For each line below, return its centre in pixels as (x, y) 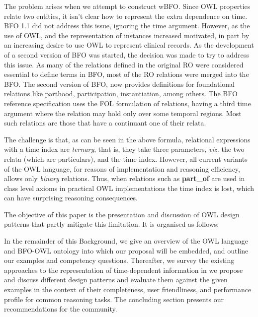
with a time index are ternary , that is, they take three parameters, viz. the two (124, 149)
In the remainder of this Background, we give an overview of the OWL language (126, 241)
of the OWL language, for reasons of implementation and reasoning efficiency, (122, 168)
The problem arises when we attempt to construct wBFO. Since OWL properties (127, 6)
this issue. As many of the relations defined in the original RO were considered (124, 64)
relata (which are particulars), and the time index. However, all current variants (126, 158)
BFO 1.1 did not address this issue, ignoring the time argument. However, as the (127, 26)
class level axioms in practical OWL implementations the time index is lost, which (129, 188)
